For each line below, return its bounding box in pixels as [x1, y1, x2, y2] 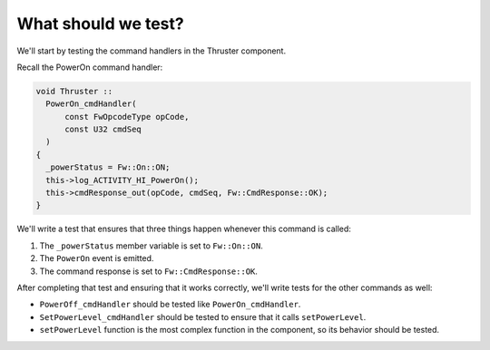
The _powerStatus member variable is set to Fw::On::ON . [39, 240, 263, 251]
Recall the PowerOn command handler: [16, 62, 163, 73]
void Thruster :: [35, 86, 113, 96]
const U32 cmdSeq [64, 124, 142, 135]
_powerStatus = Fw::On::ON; [45, 162, 171, 172]
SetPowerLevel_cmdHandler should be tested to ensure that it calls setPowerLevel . [39, 311, 367, 322]
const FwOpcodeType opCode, [64, 112, 190, 122]
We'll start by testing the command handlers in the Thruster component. [16, 45, 286, 56]
